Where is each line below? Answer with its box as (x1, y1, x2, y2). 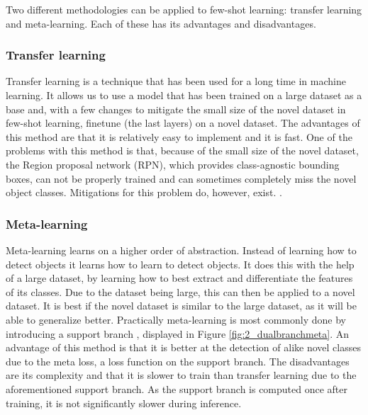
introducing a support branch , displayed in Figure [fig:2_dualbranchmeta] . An (6, 326, 350, 341)
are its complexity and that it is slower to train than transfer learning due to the (6, 368, 357, 382)
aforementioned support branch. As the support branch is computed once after (6, 381, 348, 396)
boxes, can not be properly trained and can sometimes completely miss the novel (6, 171, 357, 186)
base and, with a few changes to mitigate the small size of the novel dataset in (6, 101, 346, 116)
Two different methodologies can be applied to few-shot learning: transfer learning (6, 2, 362, 16)
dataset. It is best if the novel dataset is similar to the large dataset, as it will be (6, 298, 357, 313)
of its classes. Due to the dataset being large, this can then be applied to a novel (6, 284, 355, 299)
